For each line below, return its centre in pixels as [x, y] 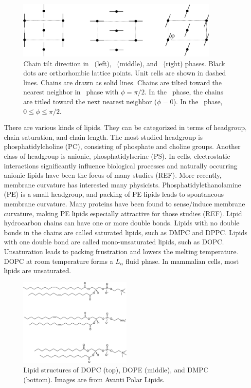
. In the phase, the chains [184, 92]
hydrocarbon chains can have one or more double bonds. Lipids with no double [122, 223]
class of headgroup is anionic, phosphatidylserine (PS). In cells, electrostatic [117, 156]
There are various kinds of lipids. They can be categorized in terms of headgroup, [125, 127]
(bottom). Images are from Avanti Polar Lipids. [94, 379]
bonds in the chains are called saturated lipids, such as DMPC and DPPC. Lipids [126, 232]
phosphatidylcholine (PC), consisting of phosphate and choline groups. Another [122, 146]
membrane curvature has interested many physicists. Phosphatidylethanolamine [123, 184]
